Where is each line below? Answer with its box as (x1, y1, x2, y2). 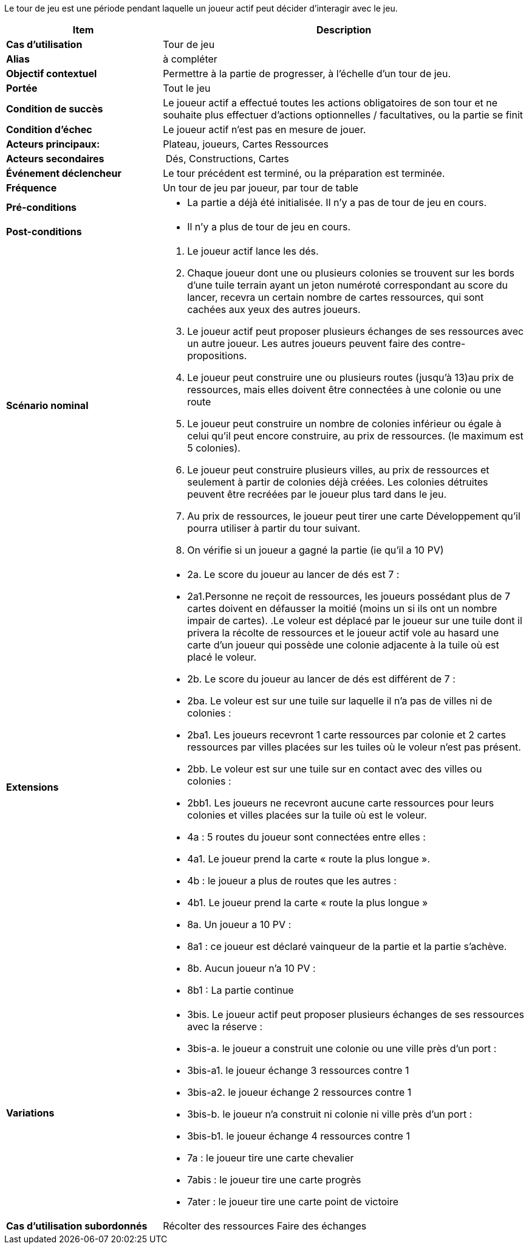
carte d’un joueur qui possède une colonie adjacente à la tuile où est (187, 639, 499, 651)
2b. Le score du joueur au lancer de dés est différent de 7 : (187, 673, 456, 685)
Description (316, 24, 372, 36)
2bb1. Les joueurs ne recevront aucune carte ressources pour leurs (187, 797, 494, 809)
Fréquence (6, 182, 57, 194)
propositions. (187, 349, 247, 362)
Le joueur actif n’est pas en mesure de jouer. (163, 123, 366, 136)
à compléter (163, 53, 217, 65)
